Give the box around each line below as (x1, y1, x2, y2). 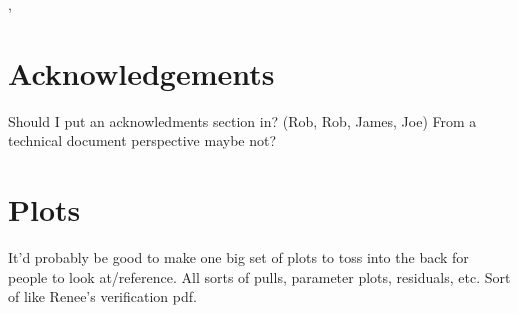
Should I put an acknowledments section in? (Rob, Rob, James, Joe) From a (8, 110, 477, 131)
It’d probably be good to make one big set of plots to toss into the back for (8, 247, 469, 268)
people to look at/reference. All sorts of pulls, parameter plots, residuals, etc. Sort (8, 266, 511, 287)
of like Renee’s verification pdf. (8, 286, 197, 307)
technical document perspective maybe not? (8, 130, 277, 151)
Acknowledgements (8, 52, 275, 93)
